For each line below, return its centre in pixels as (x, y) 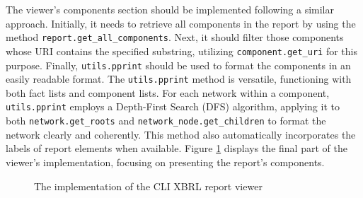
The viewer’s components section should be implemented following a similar (170, 9)
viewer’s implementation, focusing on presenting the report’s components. (165, 162)
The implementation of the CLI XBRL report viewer (148, 186)
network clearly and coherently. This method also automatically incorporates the (181, 134)
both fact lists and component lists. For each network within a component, (168, 92)
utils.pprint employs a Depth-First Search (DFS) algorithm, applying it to (173, 106)
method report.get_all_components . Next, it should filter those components (175, 37)
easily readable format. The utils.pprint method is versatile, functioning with (179, 79)
